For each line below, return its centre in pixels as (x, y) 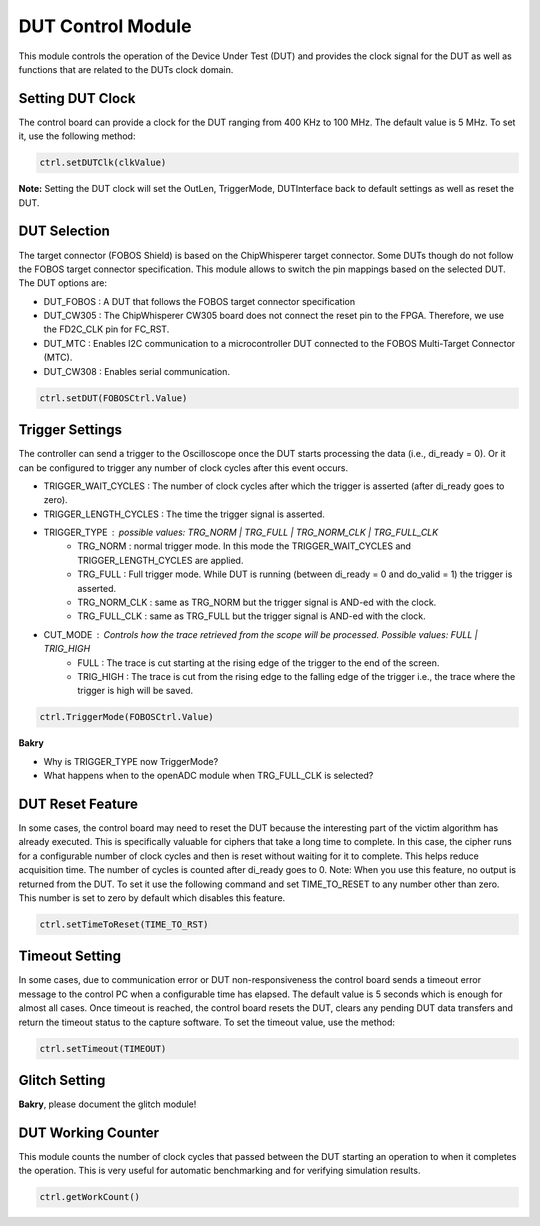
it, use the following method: (77, 136)
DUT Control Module (105, 26)
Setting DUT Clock (77, 98)
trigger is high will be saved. (135, 691)
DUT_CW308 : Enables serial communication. (136, 371)
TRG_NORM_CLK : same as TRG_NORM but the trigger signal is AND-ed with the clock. (257, 602)
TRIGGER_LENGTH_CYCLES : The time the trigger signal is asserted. (184, 514)
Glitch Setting (62, 1080)
